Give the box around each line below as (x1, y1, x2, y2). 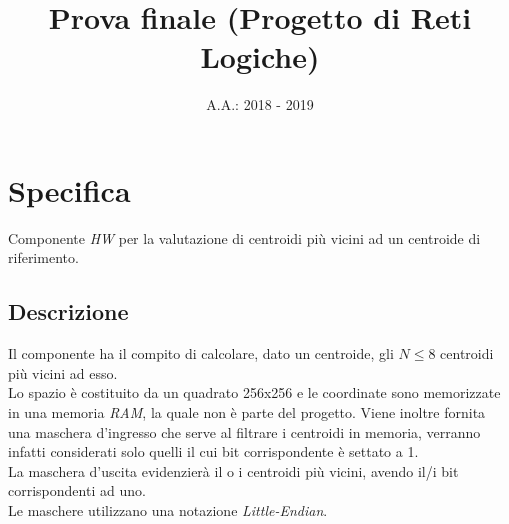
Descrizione (8, 296, 129, 327)
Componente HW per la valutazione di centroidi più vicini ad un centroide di (8, 227, 481, 248)
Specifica (8, 169, 131, 210)
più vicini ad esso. (8, 362, 118, 383)
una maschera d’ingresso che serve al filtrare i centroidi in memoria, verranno (8, 421, 481, 442)
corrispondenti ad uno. (8, 480, 146, 501)
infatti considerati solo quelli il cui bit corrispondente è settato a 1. (8, 441, 419, 462)
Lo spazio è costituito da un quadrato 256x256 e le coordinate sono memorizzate (8, 382, 501, 403)
